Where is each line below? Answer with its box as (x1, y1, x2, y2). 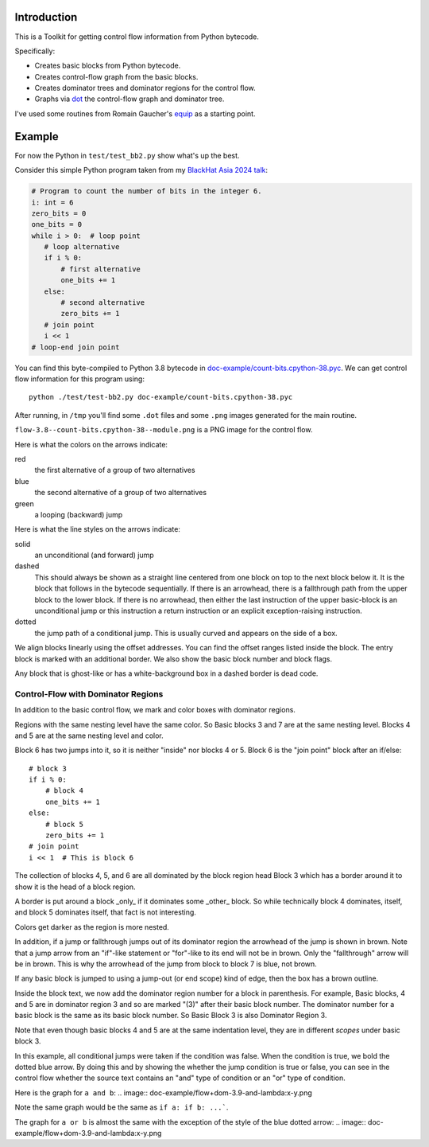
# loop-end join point (31, 342, 120, 352)
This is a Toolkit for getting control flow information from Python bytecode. (14, 32, 260, 41)
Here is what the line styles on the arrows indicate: (14, 525, 180, 534)
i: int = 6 (31, 197, 74, 207)
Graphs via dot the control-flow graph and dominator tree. (34, 94, 225, 103)
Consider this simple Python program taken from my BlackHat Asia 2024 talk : (14, 166, 269, 175)
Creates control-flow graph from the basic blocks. (34, 72, 199, 81)
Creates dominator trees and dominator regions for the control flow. (34, 84, 256, 93)
